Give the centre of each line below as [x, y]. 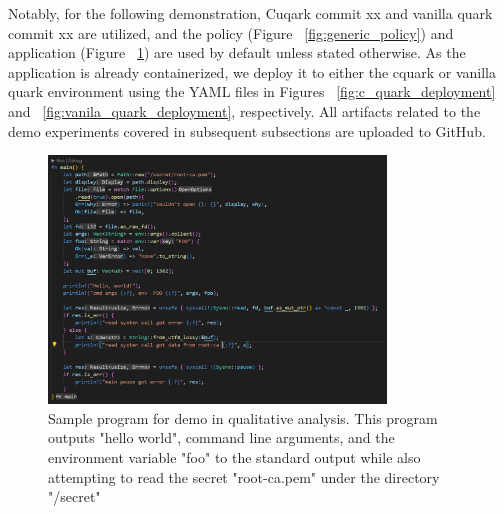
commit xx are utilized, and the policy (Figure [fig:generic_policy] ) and [231, 32]
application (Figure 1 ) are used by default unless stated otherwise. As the [237, 52]
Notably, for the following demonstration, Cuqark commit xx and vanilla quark [250, 13]
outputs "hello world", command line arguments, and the [221, 437]
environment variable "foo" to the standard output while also [234, 457]
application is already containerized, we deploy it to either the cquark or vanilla [252, 71]
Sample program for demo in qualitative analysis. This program [243, 417]
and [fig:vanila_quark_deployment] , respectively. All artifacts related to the [244, 110]
